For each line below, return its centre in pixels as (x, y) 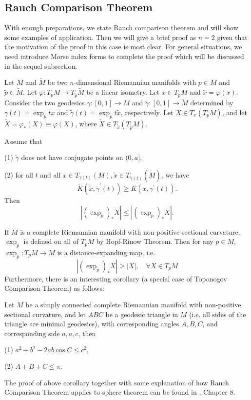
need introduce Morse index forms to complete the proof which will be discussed (124, 56)
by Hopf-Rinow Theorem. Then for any (155, 241)
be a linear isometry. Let (123, 92)
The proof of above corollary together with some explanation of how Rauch (117, 382)
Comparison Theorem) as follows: (54, 288)
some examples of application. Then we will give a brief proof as (100, 37)
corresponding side (32, 333)
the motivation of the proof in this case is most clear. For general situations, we (123, 47)
